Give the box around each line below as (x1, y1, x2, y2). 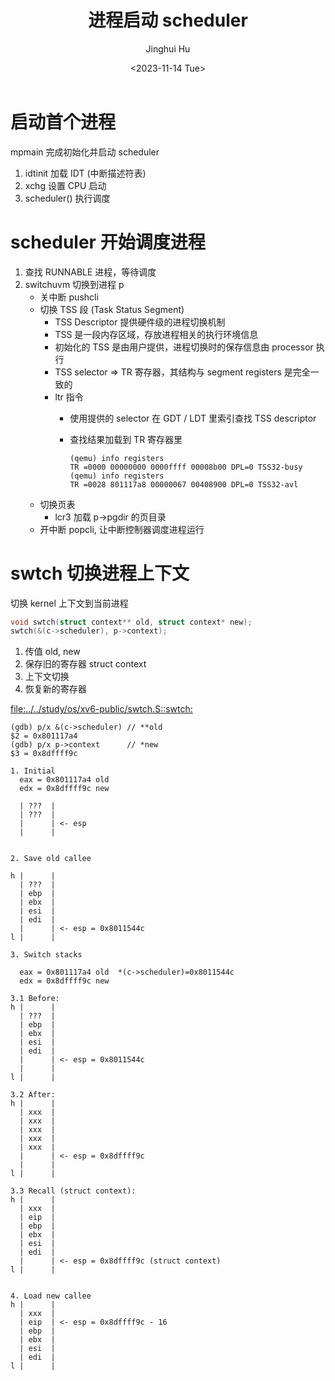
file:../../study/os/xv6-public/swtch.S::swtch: (10, 703, 193, 715)
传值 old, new (24, 646, 81, 658)
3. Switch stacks (10, 950, 83, 960)
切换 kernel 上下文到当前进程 (10, 597, 129, 609)
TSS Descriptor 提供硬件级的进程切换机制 (54, 316, 226, 328)
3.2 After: (10, 1090, 56, 1100)
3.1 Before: (10, 994, 60, 1004)
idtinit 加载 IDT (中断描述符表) (24, 167, 147, 179)
